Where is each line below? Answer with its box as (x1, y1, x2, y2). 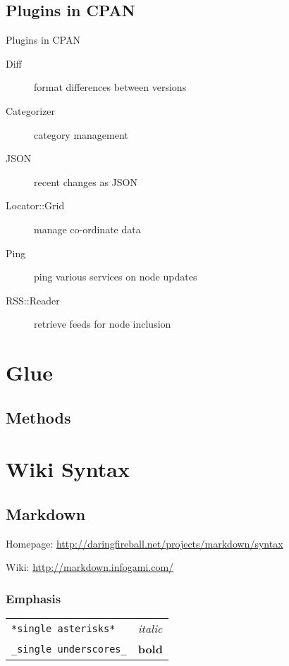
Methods (6, 406, 71, 428)
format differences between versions (34, 80, 187, 94)
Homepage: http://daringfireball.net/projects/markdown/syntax (6, 536, 283, 550)
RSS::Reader (6, 292, 60, 307)
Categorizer (6, 103, 56, 118)
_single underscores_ (11, 643, 127, 655)
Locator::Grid (6, 198, 65, 213)
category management (34, 127, 128, 142)
